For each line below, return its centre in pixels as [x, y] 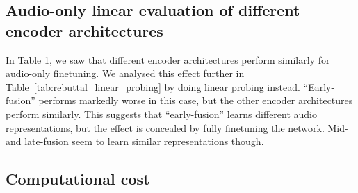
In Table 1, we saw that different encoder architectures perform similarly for [168, 59]
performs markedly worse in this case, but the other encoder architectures [196, 100]
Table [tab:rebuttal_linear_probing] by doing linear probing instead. [153, 86]
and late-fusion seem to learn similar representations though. [135, 141]
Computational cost [78, 179]
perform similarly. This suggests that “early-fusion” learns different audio [162, 114]
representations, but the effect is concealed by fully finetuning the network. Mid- [177, 127]
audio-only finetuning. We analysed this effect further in [125, 73]
